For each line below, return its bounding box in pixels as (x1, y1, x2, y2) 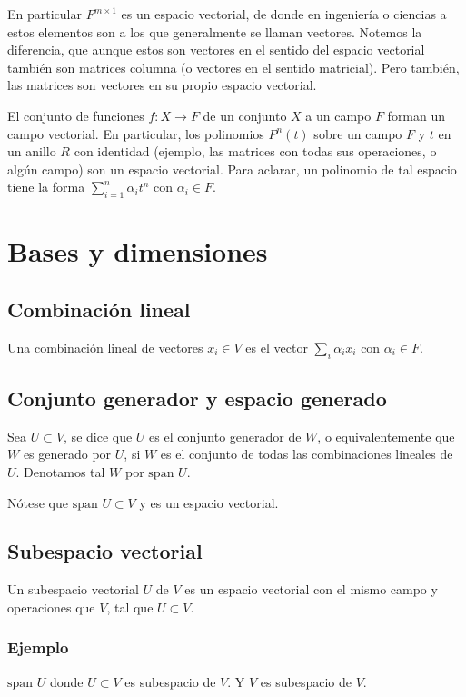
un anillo (7, 142, 56, 161)
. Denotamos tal (15, 462, 105, 481)
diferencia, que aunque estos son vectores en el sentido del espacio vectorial (7, 40, 425, 59)
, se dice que (64, 426, 133, 445)
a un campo (305, 105, 372, 124)
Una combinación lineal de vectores (7, 337, 203, 356)
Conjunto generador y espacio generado (7, 383, 387, 412)
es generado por (23, 444, 112, 463)
